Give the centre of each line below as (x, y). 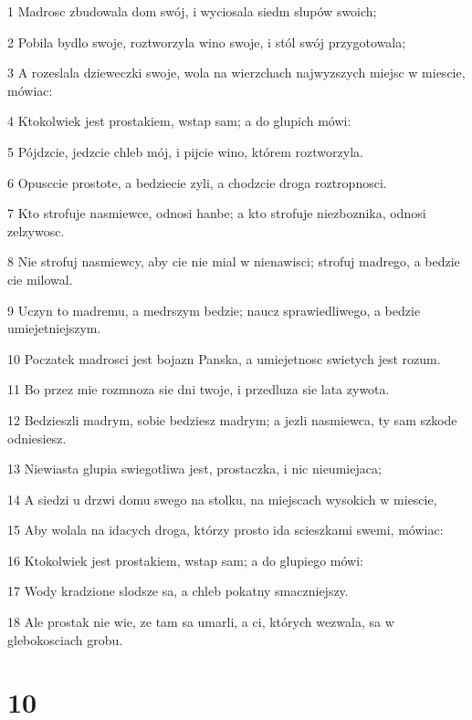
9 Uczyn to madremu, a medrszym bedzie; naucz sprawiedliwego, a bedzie (214, 310)
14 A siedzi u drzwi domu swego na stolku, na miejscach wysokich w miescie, (222, 499)
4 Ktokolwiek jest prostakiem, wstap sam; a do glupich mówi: (179, 121)
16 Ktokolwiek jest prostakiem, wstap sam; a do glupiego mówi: (185, 560)
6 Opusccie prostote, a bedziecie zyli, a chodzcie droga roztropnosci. (197, 182)
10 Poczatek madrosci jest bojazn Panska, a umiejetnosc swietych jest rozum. (224, 358)
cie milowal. (40, 279)
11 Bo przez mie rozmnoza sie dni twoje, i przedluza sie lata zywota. (199, 389)
